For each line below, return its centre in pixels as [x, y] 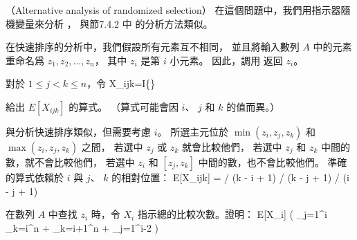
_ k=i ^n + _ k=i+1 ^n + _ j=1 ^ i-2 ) [82, 227]
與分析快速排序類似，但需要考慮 [78, 131]
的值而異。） [253, 106]
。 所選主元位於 [193, 131]
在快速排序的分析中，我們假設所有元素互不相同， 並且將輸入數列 [153, 47]
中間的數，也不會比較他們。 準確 [273, 161]
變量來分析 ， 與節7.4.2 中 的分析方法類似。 [114, 23]
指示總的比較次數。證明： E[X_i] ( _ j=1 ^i [232, 214]
